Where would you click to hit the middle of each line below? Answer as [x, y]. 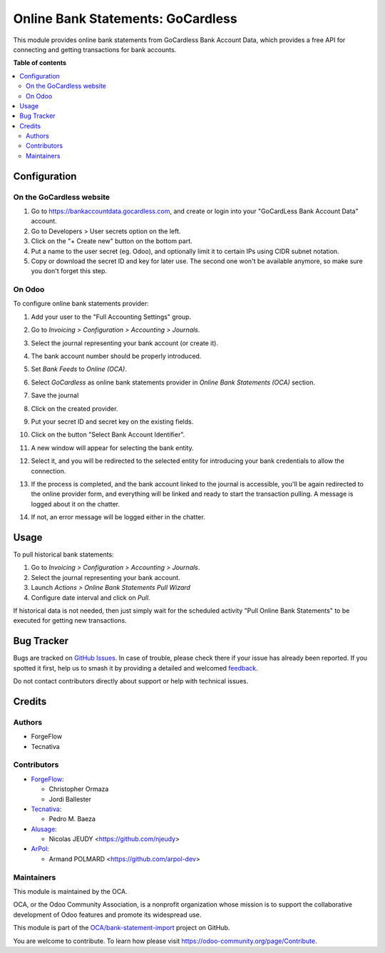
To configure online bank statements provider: [81, 304]
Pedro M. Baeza [72, 819]
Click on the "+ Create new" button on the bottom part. [112, 241]
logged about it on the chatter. [76, 504]
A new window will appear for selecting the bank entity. [112, 448]
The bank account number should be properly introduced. [116, 356]
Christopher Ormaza [79, 789]
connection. [48, 471]
